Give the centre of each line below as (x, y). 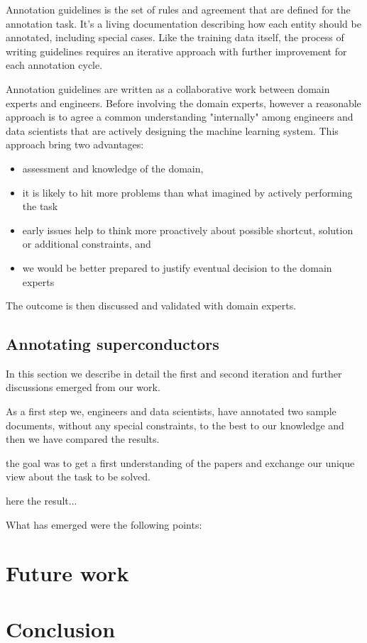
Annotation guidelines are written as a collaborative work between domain (168, 88)
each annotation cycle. (54, 65)
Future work (67, 573)
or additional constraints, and (87, 244)
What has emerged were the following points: (104, 524)
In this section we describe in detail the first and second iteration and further (174, 373)
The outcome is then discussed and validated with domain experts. (151, 306)
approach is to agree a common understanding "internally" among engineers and (180, 117)
